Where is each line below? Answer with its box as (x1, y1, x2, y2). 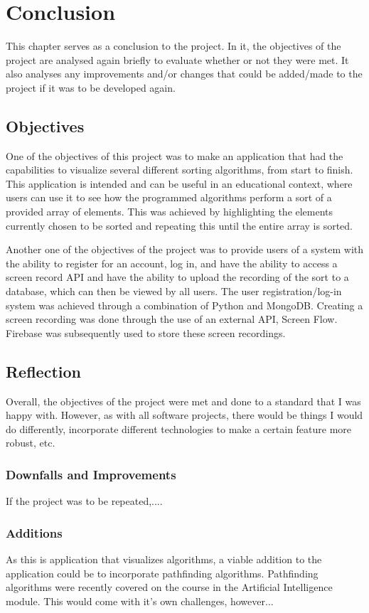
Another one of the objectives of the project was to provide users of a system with (6, 242, 364, 257)
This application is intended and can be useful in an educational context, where (6, 176, 353, 191)
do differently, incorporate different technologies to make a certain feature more (6, 421, 352, 436)
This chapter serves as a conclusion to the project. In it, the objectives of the (6, 38, 341, 53)
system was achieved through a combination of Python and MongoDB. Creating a (6, 297, 363, 312)
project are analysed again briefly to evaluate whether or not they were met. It (6, 52, 349, 67)
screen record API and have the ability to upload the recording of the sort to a (6, 270, 349, 284)
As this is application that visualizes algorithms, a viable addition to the (6, 552, 322, 567)
